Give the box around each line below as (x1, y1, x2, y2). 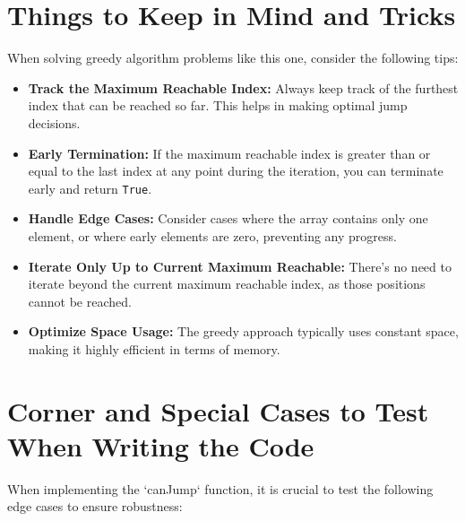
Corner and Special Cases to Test (7, 392, 429, 429)
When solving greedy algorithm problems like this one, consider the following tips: (7, 48, 459, 67)
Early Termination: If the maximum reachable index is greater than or (28, 143, 431, 162)
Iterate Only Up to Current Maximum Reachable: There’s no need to (28, 256, 452, 275)
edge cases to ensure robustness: (7, 497, 183, 516)
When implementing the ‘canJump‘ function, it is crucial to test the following (7, 479, 434, 498)
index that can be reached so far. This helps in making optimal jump (28, 96, 408, 115)
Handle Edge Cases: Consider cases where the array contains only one (28, 209, 428, 228)
